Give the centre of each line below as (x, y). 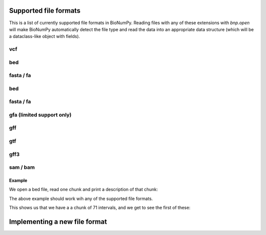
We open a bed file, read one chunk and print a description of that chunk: (83, 190)
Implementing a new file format (58, 221)
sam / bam (22, 167)
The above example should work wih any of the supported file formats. (81, 198)
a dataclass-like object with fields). (45, 37)
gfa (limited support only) (40, 115)
